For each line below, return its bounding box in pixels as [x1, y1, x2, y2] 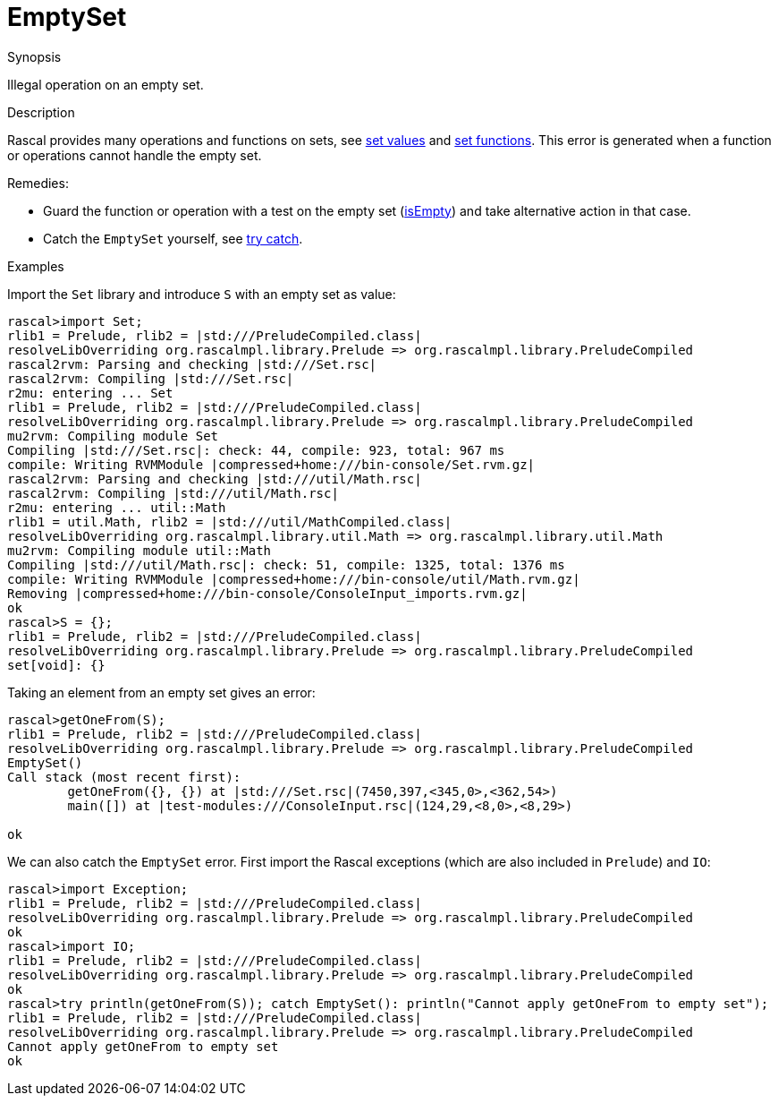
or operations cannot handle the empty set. [7, 147, 262, 163]
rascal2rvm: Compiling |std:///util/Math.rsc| [7, 485, 339, 500]
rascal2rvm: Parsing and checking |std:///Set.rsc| [7, 356, 377, 372]
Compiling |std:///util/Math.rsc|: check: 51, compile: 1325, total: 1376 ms [7, 557, 565, 572]
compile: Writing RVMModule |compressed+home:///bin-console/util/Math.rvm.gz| [7, 571, 580, 586]
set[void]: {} [7, 657, 106, 672]
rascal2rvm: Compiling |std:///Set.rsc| [7, 371, 294, 386]
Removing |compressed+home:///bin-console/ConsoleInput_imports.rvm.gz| [7, 586, 528, 601]
